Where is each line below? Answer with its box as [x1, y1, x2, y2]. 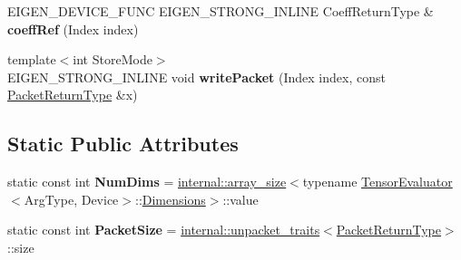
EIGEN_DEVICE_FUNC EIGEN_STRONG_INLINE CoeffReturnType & [7, 2, 434, 20]
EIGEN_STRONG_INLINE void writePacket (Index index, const [7, 67, 386, 86]
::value [222, 189, 259, 208]
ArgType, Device [24, 189, 119, 208]
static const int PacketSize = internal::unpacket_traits [7, 220, 320, 239]
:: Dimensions [134, 189, 206, 208]
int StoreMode [73, 50, 152, 69]
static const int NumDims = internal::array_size [7, 172, 287, 191]
